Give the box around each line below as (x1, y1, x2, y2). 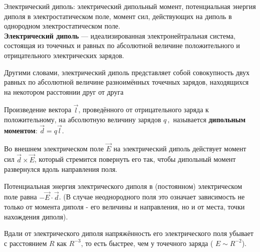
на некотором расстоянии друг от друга (4, 86, 123, 97)
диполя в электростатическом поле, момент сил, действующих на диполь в (4, 11, 232, 21)
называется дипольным (173, 114, 246, 125)
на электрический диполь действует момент (113, 143, 246, 153)
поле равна (4, 191, 37, 202)
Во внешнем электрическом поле (4, 143, 104, 153)
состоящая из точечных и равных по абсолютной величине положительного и (4, 40, 240, 51)
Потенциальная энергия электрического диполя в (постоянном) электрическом (4, 180, 242, 191)
